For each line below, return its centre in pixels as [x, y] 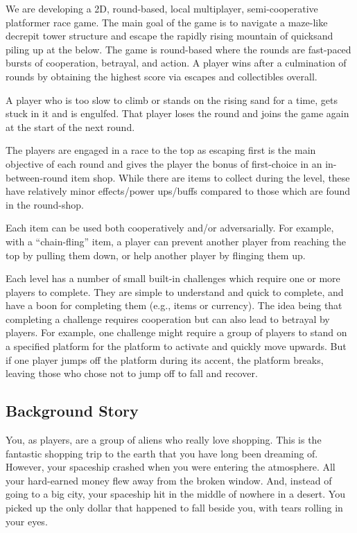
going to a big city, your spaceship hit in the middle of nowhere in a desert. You [175, 494]
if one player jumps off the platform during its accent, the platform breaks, [165, 359]
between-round [37, 177]
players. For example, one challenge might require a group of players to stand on [176, 332]
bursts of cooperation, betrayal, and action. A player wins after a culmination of [176, 63]
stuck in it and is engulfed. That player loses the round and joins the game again [177, 113]
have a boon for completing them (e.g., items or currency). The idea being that [174, 305]
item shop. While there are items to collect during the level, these [210, 177]
